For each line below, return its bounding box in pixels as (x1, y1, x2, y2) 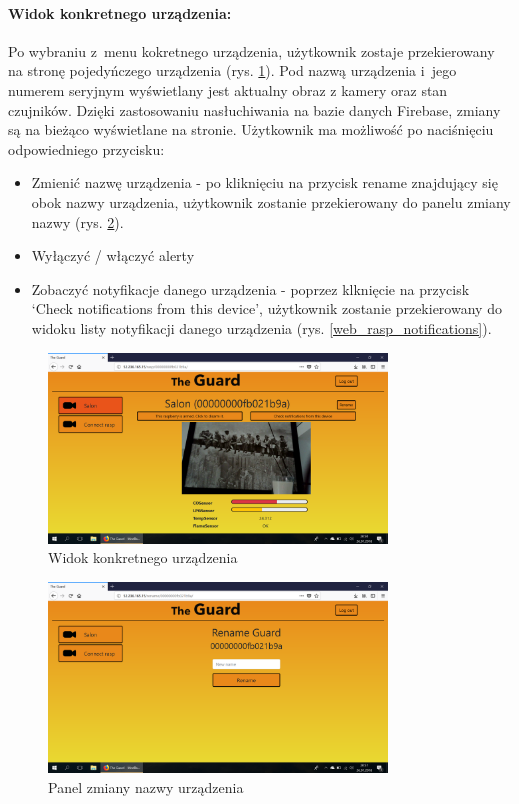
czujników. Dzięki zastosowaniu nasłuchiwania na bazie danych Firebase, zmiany (8, 99, 501, 120)
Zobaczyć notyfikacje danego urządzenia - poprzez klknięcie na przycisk (31, 278, 470, 299)
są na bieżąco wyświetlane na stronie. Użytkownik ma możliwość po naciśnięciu (8, 119, 494, 140)
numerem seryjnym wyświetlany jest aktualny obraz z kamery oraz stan (8, 79, 448, 100)
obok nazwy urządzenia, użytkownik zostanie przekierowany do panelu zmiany (31, 191, 511, 212)
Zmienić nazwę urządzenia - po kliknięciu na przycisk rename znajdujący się (31, 172, 498, 193)
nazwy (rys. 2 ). (31, 211, 124, 232)
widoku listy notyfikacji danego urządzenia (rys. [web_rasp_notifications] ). (31, 317, 492, 338)
